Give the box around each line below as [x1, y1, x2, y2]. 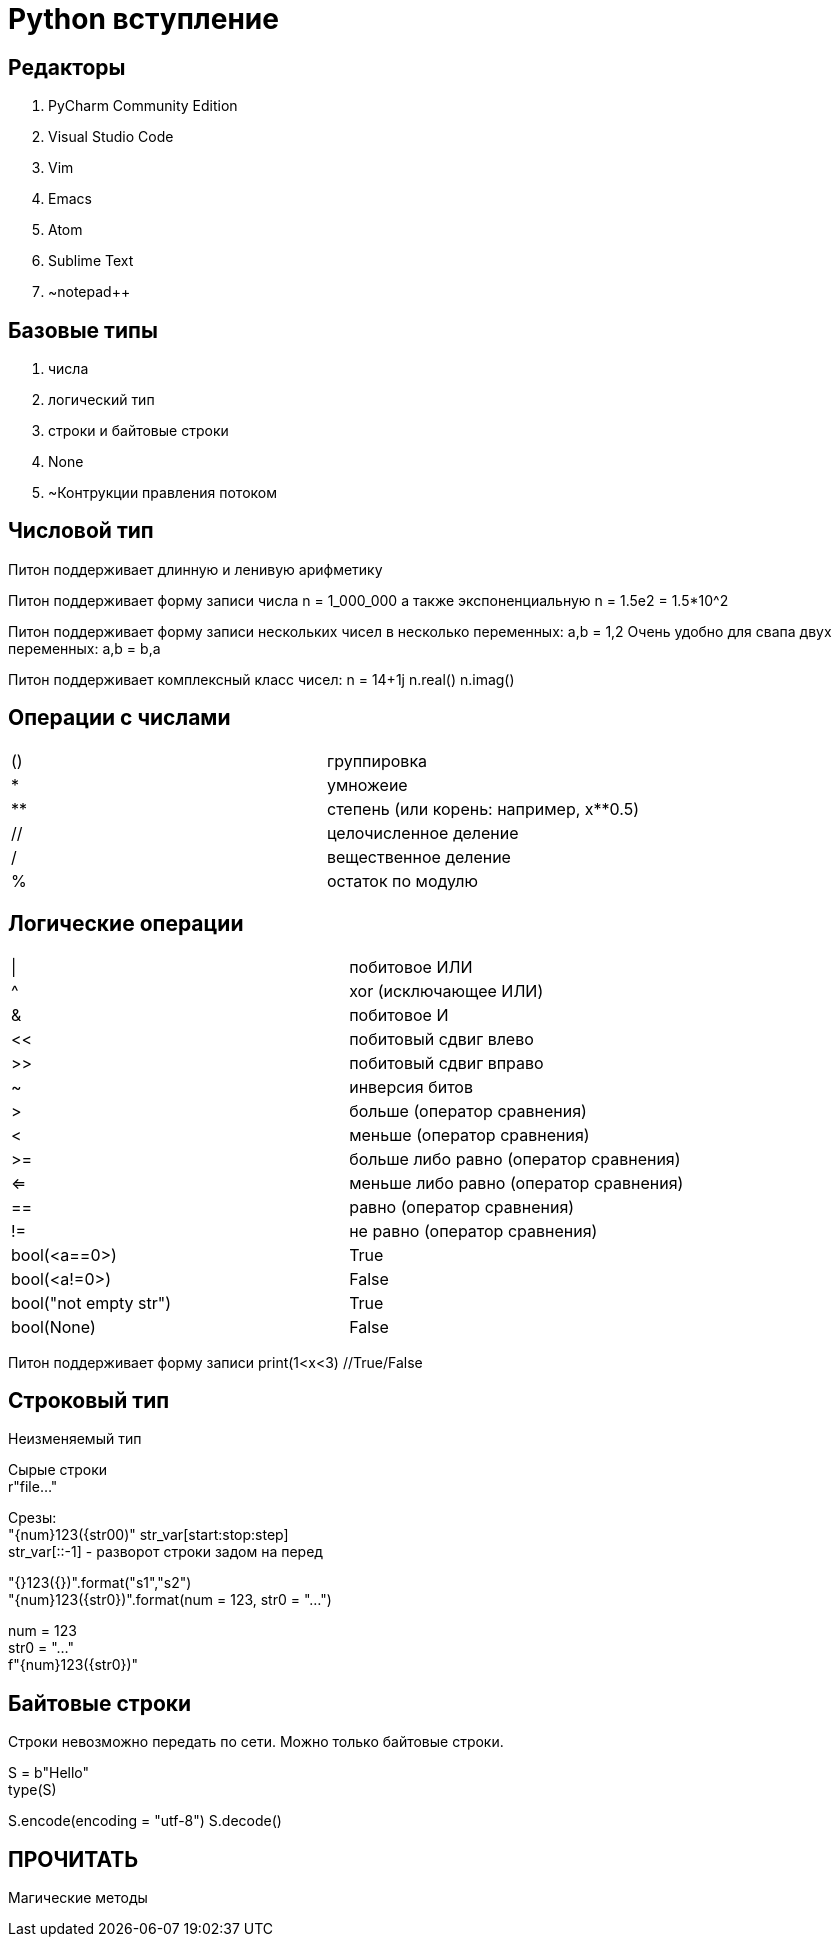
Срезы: [8, 1509, 57, 1527]
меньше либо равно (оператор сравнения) [349, 1172, 684, 1193]
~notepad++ [48, 283, 131, 301]
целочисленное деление [326, 822, 519, 843]
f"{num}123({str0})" [8, 1656, 139, 1674]
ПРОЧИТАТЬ [8, 1846, 139, 1872]
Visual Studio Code [48, 128, 174, 146]
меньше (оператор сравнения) [349, 1124, 590, 1145]
